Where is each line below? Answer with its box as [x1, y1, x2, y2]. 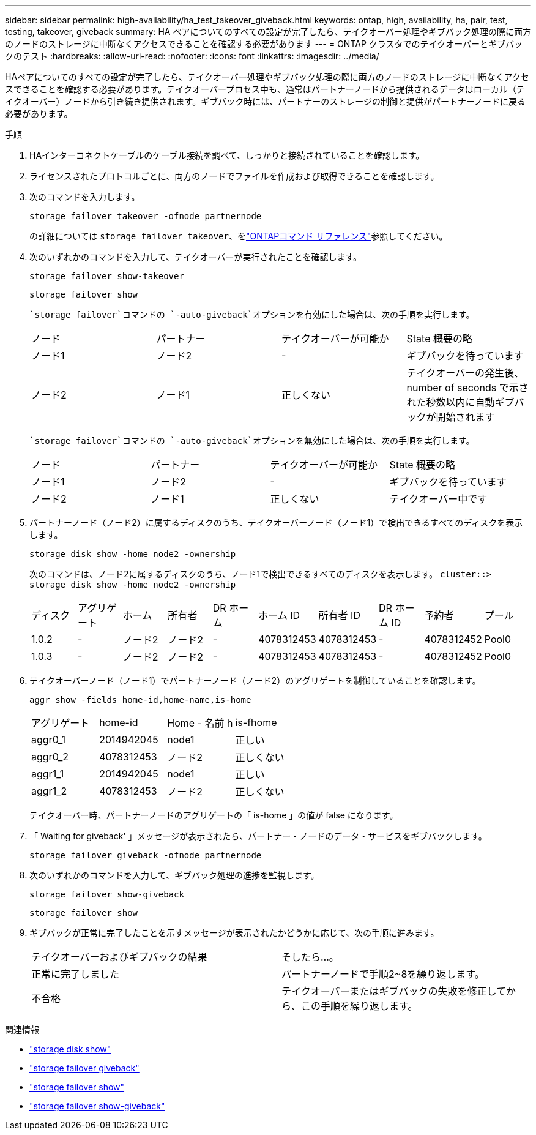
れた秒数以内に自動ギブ [406, 396, 515, 408]
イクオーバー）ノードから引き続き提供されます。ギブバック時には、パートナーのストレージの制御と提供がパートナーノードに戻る [5, 96, 526, 107]
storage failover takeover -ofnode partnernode [29, 211, 262, 221]
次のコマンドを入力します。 [29, 192, 140, 202]
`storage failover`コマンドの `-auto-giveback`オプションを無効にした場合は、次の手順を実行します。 [29, 436, 475, 446]
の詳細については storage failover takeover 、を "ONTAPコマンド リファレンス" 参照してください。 [29, 231, 448, 241]
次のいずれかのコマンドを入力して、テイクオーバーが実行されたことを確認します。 [29, 252, 362, 262]
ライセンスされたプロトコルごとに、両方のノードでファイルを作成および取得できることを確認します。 [29, 171, 439, 181]
